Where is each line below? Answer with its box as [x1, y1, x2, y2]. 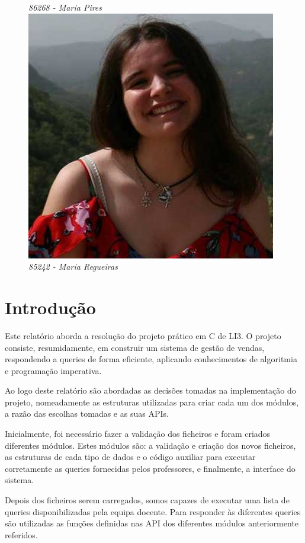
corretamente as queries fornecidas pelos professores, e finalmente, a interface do [5, 462, 296, 474]
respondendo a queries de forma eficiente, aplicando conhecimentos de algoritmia [5, 353, 297, 365]
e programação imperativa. [5, 364, 102, 376]
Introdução [5, 295, 96, 319]
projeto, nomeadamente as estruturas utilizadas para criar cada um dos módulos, [5, 395, 299, 408]
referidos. [5, 528, 38, 541]
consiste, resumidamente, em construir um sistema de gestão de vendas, [5, 341, 265, 353]
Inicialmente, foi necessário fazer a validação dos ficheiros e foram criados [5, 427, 271, 440]
